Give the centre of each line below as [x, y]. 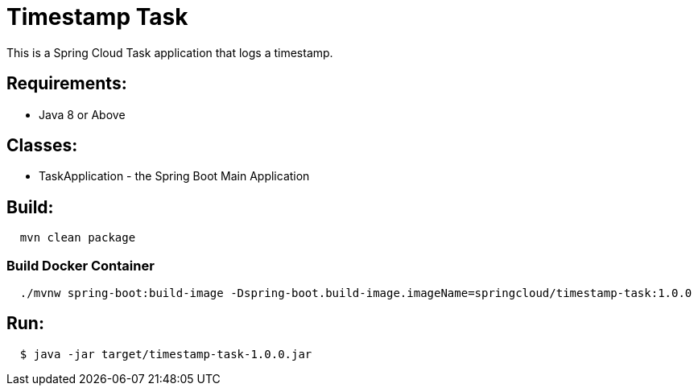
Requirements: [67, 84]
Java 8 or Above [82, 114]
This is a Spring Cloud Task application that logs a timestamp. [170, 52]
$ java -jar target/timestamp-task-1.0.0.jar [166, 354]
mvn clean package [78, 238]
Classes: [42, 146]
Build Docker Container [81, 265]
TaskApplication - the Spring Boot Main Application [174, 176]
